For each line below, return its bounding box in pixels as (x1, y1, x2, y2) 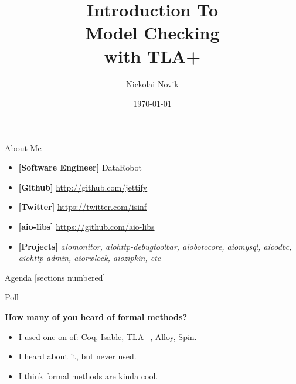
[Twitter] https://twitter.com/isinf (18, 201, 147, 213)
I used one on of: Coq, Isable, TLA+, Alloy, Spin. (18, 330, 197, 342)
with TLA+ (104, 43, 201, 67)
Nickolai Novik (126, 77, 179, 90)
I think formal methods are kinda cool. (18, 369, 158, 382)
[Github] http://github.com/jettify (18, 181, 148, 193)
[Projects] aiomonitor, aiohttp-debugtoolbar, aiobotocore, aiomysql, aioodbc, (18, 240, 292, 252)
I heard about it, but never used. (18, 350, 137, 362)
